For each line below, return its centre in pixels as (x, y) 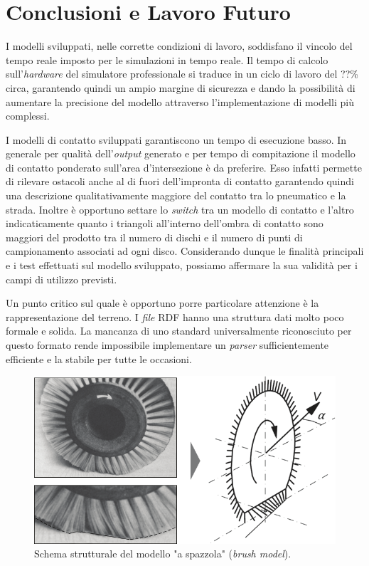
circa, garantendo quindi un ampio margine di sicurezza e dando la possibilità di (181, 87)
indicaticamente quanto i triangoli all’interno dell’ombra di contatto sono (165, 223)
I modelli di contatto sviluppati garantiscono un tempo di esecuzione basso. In (176, 139)
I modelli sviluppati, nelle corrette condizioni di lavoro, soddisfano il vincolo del (179, 46)
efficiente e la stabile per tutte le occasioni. (99, 358)
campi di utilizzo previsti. (61, 279)
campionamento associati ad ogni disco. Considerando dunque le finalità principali (185, 251)
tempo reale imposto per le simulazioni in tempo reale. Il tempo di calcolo (167, 59)
